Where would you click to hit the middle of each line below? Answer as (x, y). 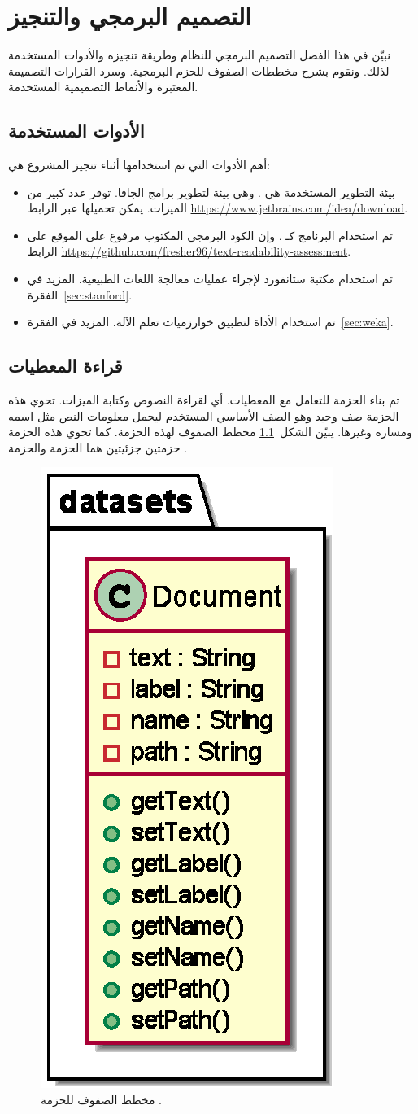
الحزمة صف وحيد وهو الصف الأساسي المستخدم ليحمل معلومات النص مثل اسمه (204, 415)
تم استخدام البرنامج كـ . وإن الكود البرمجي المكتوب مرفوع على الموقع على (210, 235)
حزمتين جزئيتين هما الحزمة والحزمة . (98, 447)
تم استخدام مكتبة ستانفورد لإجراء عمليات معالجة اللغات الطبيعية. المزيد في (210, 279)
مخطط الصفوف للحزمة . (101, 1100)
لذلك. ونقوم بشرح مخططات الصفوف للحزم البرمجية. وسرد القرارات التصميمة (199, 70)
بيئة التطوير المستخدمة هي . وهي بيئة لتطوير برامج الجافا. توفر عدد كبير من (211, 192)
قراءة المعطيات (65, 366)
